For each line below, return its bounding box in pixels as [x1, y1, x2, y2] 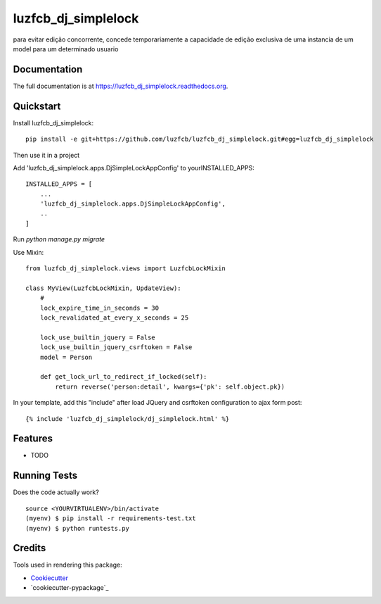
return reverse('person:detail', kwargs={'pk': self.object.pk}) [55, 382, 285, 391]
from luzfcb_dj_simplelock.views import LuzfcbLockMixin [25, 265, 226, 272]
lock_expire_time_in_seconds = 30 [39, 303, 160, 312]
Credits [13, 542, 46, 554]
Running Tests [13, 470, 77, 482]
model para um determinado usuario [13, 44, 119, 53]
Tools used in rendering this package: [13, 560, 122, 570]
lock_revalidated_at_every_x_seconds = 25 [39, 314, 189, 322]
